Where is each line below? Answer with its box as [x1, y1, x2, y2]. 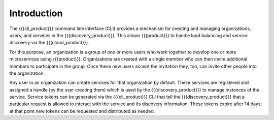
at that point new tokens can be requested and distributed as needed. [9, 108, 155, 114]
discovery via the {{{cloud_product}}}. [9, 40, 90, 46]
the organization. [9, 70, 45, 76]
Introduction [9, 8, 63, 19]
